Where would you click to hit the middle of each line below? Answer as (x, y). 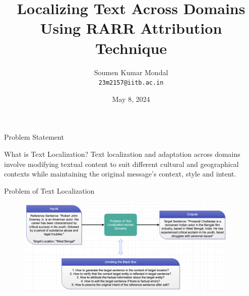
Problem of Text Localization (49, 190)
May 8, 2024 (131, 99)
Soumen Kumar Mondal (131, 72)
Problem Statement (34, 137)
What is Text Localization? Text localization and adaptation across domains (122, 154)
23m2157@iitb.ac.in (131, 83)
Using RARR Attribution (131, 28)
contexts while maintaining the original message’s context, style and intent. (120, 174)
